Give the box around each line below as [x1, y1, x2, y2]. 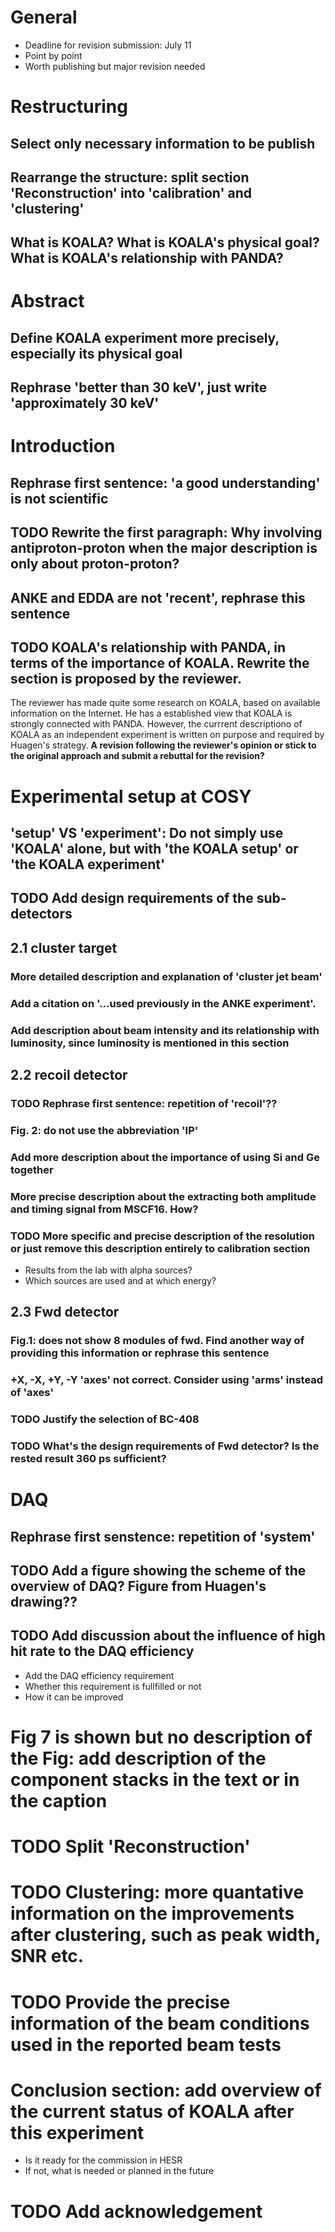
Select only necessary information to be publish [10, 135, 316, 152]
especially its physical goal [10, 345, 183, 362]
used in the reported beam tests [10, 2033, 282, 2056]
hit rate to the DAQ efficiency [10, 1643, 195, 1660]
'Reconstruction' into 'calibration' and [10, 184, 252, 201]
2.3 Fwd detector [10, 1304, 120, 1321]
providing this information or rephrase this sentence [10, 1346, 270, 1360]
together [10, 1162, 54, 1176]
